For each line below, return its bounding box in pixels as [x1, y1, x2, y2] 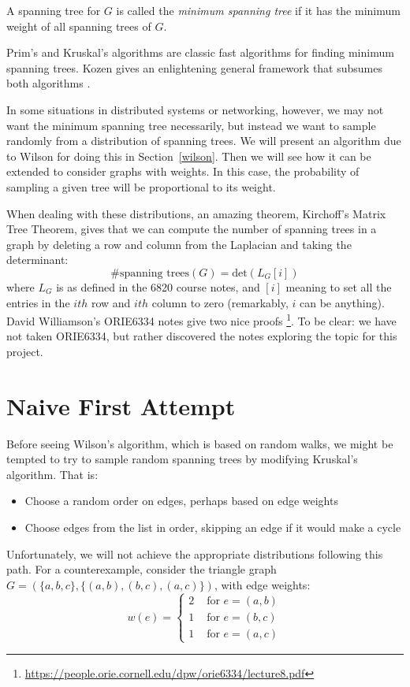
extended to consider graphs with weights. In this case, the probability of [6, 163, 360, 180]
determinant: [6, 251, 69, 268]
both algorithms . [6, 75, 91, 91]
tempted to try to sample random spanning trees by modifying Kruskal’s [6, 451, 358, 467]
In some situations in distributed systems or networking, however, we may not [6, 101, 384, 117]
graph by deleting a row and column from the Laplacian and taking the [6, 236, 352, 252]
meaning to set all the [285, 278, 392, 295]
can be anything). [300, 294, 385, 310]
